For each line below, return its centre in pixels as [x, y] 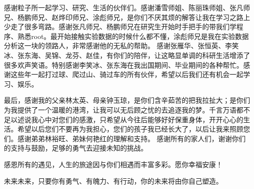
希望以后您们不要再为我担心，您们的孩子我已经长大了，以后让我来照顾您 [134, 129]
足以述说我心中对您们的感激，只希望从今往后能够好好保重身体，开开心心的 [124, 119]
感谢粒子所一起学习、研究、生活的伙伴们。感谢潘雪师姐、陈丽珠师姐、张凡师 [127, 7]
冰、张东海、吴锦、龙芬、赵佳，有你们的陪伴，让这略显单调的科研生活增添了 [127, 55]
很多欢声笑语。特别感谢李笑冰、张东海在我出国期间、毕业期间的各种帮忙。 [124, 65]
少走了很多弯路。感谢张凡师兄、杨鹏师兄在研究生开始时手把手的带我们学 [120, 27]
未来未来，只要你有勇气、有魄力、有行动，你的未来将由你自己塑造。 [113, 180]
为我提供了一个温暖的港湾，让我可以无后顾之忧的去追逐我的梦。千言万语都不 [127, 109]
